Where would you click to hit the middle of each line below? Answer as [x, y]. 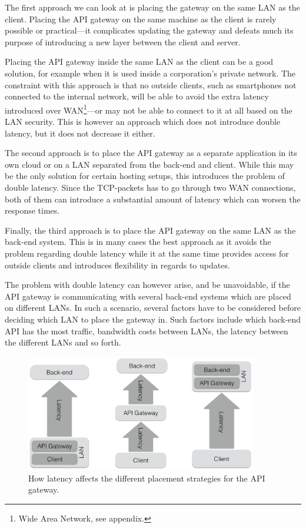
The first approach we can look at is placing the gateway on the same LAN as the [152, 7]
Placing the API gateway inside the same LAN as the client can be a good [139, 62]
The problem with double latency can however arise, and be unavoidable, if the [147, 285]
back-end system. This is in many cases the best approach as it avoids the [138, 242]
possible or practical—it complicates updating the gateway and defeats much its [149, 30]
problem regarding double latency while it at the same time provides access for [147, 253]
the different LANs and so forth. [63, 342]
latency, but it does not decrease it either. [80, 133]
